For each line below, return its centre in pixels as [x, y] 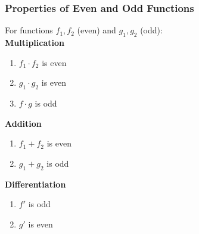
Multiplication [35, 43]
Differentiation [35, 184]
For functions [29, 30]
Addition [23, 123]
